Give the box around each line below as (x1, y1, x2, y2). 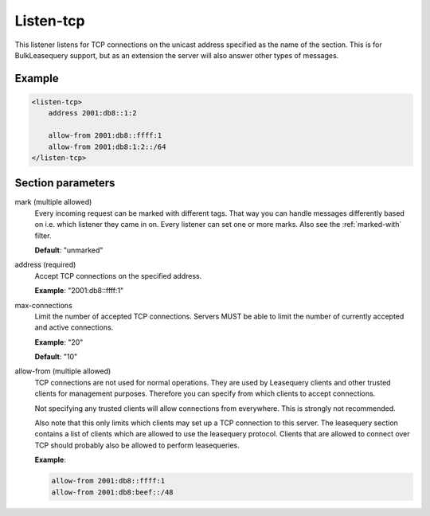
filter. (34, 231, 52, 240)
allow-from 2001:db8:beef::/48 (51, 487, 174, 497)
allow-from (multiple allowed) (14, 366, 111, 376)
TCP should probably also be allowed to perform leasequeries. (34, 440, 240, 450)
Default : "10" (34, 352, 78, 362)
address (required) (14, 260, 76, 270)
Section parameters (14, 176, 115, 190)
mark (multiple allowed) (14, 197, 92, 207)
